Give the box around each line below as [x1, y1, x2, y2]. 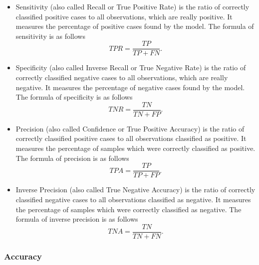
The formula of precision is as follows [15, 152, 129, 163]
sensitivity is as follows [15, 30, 85, 41]
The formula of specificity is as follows [15, 92, 133, 102]
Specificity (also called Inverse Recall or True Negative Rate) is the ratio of [15, 62, 246, 73]
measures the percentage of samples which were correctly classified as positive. [15, 143, 256, 153]
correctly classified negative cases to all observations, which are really [15, 72, 228, 83]
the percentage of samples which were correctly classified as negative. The [15, 204, 242, 214]
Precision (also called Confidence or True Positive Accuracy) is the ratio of [15, 123, 245, 133]
